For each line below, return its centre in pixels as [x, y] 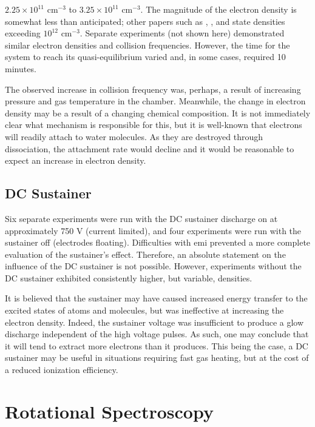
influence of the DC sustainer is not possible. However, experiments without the [153, 266]
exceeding [23, 33]
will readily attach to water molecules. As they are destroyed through [134, 136]
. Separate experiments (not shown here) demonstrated [182, 33]
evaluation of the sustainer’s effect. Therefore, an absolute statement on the [145, 254]
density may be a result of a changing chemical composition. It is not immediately [158, 113]
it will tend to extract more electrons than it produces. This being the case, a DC [157, 345]
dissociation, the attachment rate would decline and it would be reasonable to [150, 148]
